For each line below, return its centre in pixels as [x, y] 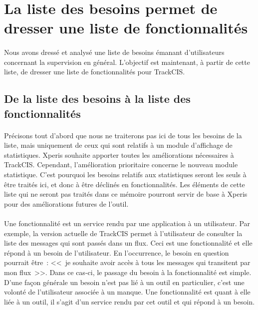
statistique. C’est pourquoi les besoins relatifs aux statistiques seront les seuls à [125, 174]
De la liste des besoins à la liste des [97, 99]
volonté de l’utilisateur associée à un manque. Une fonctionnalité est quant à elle [127, 292]
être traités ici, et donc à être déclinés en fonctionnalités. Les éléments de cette [125, 184]
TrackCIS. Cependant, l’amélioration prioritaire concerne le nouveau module [121, 164]
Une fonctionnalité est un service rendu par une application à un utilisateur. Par [127, 223]
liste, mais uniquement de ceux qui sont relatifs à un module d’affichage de [118, 145]
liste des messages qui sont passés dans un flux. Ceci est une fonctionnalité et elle [128, 243]
